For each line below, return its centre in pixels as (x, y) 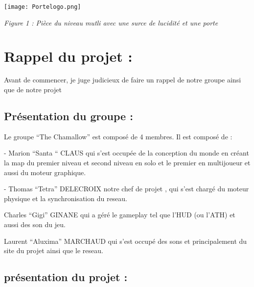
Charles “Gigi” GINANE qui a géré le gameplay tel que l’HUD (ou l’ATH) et (120, 215)
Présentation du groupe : (69, 116)
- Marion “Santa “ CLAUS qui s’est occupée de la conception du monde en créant (127, 153)
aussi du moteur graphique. (45, 172)
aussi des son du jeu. (35, 224)
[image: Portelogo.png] (43, 7)
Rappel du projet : (68, 56)
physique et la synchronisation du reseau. (66, 198)
